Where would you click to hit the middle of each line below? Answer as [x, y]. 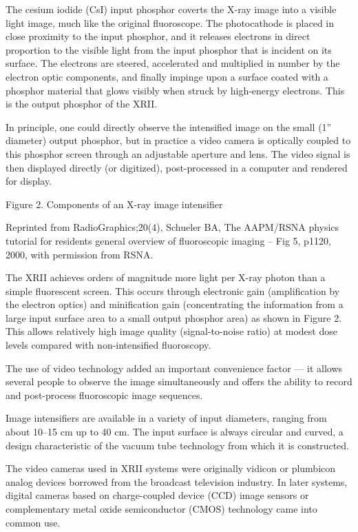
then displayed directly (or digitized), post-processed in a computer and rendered [177, 167]
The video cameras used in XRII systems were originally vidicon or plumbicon [171, 468]
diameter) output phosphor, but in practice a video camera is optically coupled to [178, 140]
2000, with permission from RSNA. [80, 254]
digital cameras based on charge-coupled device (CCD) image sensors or [157, 495]
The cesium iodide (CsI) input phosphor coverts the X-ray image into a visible [171, 9]
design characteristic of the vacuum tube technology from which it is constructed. [177, 445]
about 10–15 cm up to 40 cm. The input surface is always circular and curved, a [175, 432]
